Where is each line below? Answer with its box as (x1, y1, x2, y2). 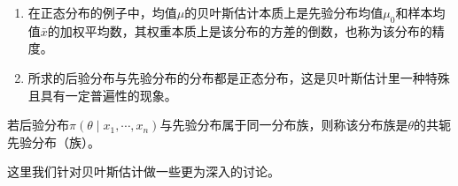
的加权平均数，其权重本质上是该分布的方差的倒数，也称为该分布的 (47, 21, 432, 40)
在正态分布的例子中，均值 (27, 4, 177, 21)
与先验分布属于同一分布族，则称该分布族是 (159, 115, 408, 134)
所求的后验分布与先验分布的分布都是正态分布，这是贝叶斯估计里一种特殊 (27, 68, 450, 86)
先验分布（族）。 (7, 132, 100, 151)
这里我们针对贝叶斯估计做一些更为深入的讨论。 (7, 162, 280, 181)
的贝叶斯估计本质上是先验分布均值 (184, 4, 384, 21)
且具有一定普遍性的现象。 (27, 86, 177, 104)
